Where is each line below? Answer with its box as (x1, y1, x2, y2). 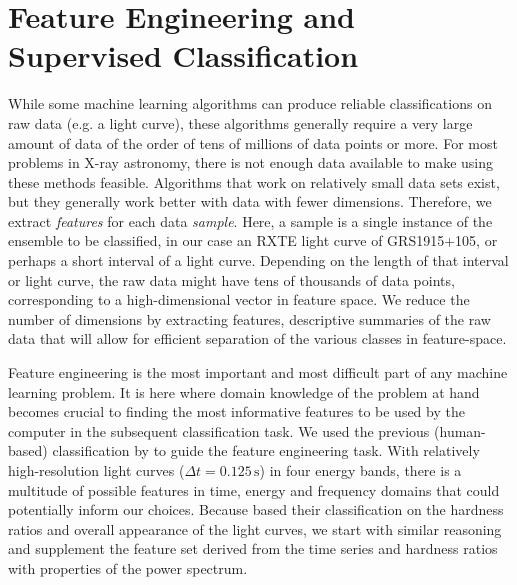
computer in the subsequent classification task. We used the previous (8, 420, 430, 441)
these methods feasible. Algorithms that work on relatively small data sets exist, (8, 171, 500, 192)
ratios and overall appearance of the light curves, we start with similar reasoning (8, 518, 502, 539)
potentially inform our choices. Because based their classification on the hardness (8, 499, 504, 520)
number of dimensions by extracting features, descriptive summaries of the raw (8, 308, 491, 329)
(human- (434, 420, 486, 441)
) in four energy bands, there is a (259, 460, 462, 480)
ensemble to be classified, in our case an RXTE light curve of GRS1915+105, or (8, 230, 498, 251)
